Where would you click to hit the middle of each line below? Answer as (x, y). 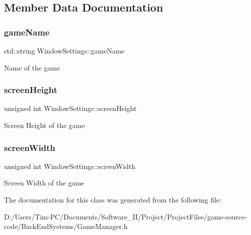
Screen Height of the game (44, 125)
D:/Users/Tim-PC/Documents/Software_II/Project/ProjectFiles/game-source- (125, 216)
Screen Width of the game (44, 183)
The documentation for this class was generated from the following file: (113, 199)
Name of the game (32, 67)
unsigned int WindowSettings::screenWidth (70, 166)
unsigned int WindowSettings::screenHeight (70, 108)
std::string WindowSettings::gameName (64, 50)
